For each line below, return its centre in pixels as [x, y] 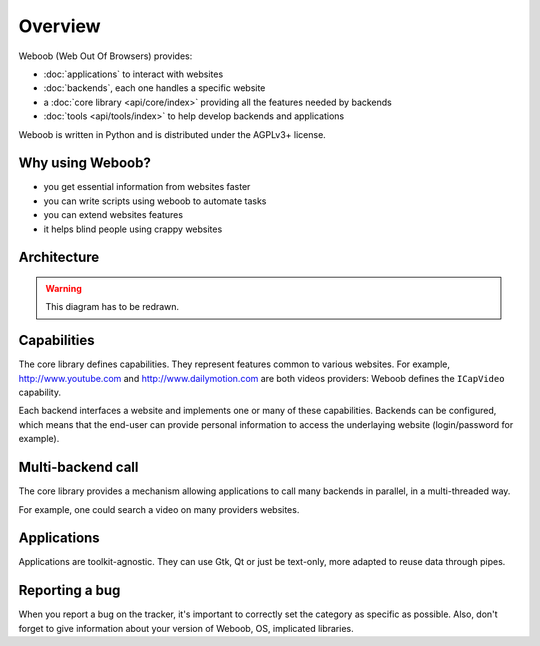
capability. [40, 392]
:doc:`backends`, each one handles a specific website [154, 88]
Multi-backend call [78, 467]
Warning [63, 288]
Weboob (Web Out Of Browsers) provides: [105, 56]
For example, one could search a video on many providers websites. [159, 509]
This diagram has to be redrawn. [112, 307]
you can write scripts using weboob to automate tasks [155, 201]
